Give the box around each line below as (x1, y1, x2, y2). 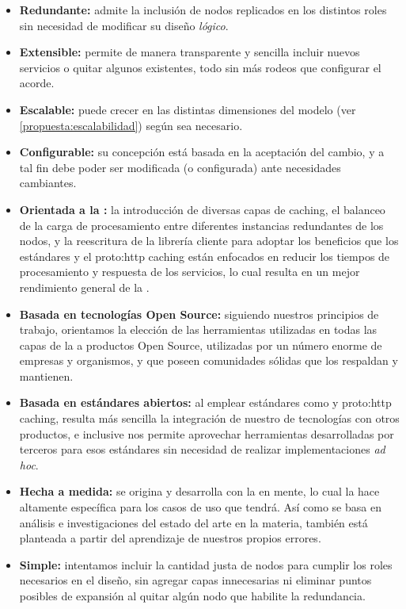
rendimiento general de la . (19, 278, 150, 295)
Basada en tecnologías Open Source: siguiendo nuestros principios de (19, 305, 379, 322)
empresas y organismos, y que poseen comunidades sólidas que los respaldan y (19, 352, 398, 369)
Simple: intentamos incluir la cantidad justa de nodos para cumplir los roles (19, 556, 393, 573)
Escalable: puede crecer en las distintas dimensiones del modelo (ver (19, 101, 356, 117)
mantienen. (19, 367, 74, 384)
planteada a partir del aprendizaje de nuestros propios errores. (19, 530, 321, 546)
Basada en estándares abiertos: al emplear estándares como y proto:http (19, 394, 392, 411)
